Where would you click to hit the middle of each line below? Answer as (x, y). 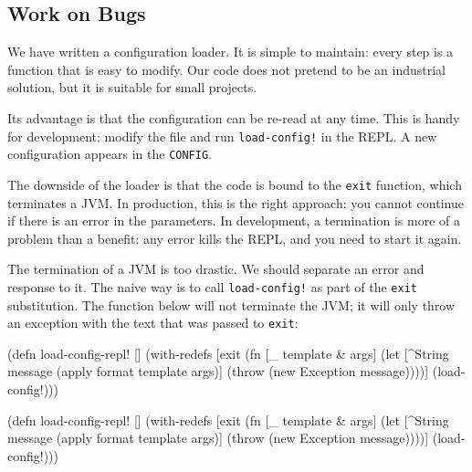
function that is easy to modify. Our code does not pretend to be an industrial (226, 69)
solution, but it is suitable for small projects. (132, 87)
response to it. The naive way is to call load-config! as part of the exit (212, 286)
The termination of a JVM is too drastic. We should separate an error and (216, 269)
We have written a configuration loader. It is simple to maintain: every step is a (231, 52)
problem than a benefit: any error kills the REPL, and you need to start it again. (235, 238)
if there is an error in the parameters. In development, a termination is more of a (234, 220)
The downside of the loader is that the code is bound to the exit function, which (235, 184)
